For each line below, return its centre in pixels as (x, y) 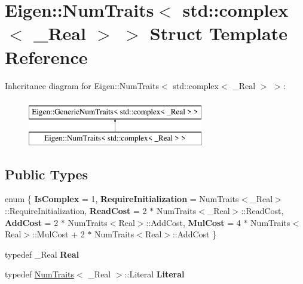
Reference (46, 57)
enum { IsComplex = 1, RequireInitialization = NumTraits (122, 199)
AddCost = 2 (32, 222)
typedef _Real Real (42, 254)
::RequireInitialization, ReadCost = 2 (76, 211)
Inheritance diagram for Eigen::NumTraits (82, 85)
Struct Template (218, 33)
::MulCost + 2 (59, 234)
